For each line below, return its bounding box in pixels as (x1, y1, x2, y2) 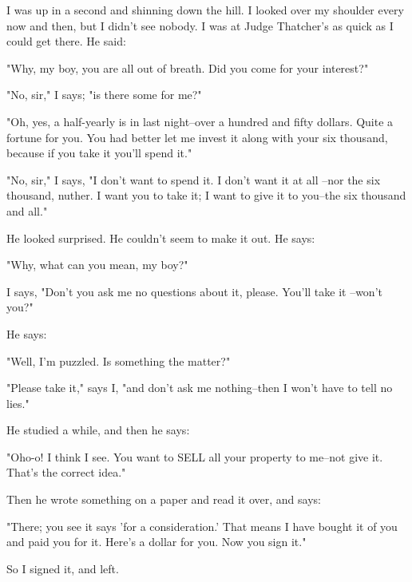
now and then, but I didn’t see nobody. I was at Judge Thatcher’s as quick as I (6, 17, 394, 34)
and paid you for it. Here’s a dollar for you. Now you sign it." (6, 533, 307, 550)
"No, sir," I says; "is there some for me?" (6, 86, 202, 103)
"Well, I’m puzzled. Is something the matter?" (6, 352, 231, 369)
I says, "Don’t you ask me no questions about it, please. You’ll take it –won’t (6, 283, 382, 299)
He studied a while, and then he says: (6, 422, 190, 438)
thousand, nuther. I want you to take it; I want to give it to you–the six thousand (6, 187, 406, 204)
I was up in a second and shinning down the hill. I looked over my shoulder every (6, 2, 404, 18)
